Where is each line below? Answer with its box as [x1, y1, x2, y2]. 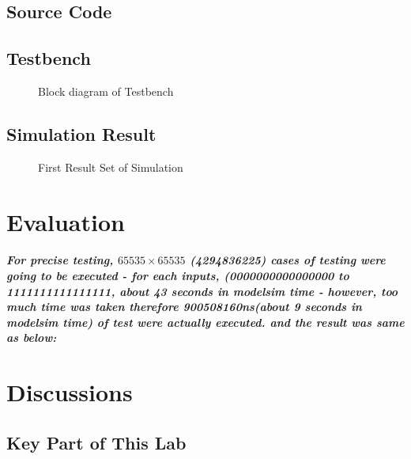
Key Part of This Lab [6, 430, 187, 454]
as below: [6, 329, 57, 346]
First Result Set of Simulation [38, 158, 183, 175]
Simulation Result [6, 121, 156, 146]
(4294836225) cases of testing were [190, 252, 386, 268]
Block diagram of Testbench [38, 82, 174, 99]
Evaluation [6, 205, 125, 237]
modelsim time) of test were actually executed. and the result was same [6, 313, 405, 330]
